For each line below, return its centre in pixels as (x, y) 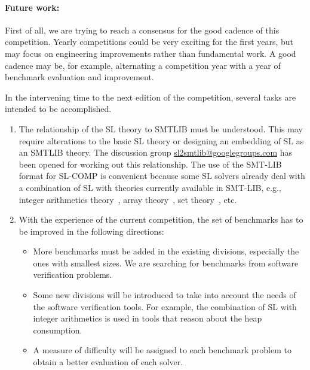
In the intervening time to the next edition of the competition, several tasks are (151, 97)
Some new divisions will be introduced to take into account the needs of (165, 295)
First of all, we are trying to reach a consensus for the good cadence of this (142, 30)
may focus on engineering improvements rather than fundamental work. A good (151, 53)
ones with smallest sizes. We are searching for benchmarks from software (166, 263)
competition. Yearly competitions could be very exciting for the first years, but (149, 42)
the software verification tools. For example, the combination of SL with (165, 306)
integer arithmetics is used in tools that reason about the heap (148, 318)
